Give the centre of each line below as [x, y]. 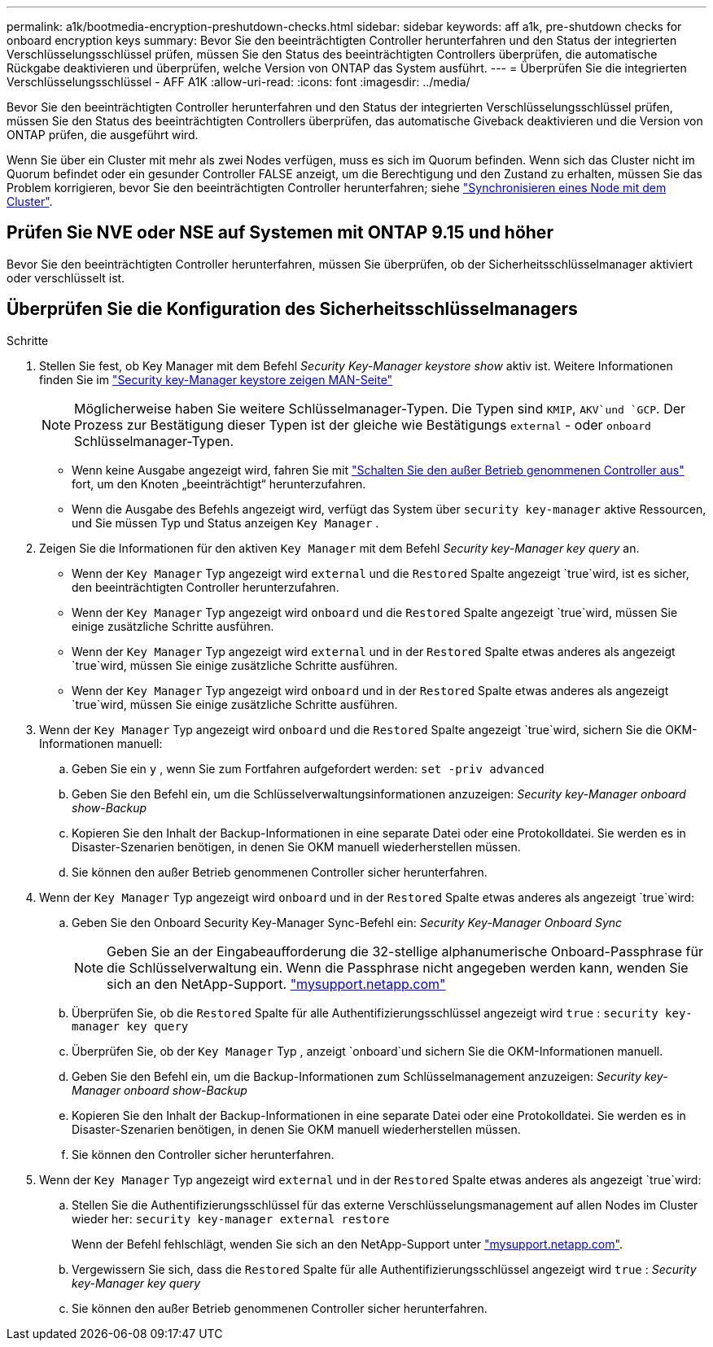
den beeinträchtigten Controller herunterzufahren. [206, 587]
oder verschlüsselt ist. [66, 278]
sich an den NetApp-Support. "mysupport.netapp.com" [276, 984]
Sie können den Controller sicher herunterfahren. [203, 1154]
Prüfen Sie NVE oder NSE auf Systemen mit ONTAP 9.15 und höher [280, 233]
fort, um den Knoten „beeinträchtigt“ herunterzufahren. [219, 483]
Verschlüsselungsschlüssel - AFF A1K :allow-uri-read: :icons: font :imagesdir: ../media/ [238, 82]
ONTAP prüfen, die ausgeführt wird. [103, 135]
